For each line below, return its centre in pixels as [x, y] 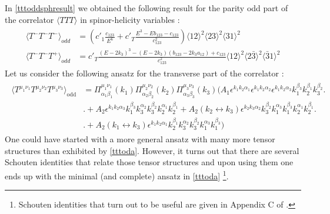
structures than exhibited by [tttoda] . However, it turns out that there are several [152, 150]
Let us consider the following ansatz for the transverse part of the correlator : [144, 73]
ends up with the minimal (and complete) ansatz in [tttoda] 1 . [117, 175]
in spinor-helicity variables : [130, 19]
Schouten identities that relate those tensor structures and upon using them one [149, 162]
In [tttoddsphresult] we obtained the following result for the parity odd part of [146, 8]
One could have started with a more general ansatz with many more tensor [140, 139]
